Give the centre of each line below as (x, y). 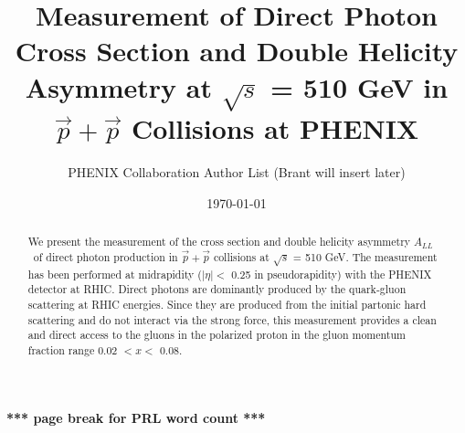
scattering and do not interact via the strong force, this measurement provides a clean (232, 319)
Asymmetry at (118, 86)
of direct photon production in (106, 256)
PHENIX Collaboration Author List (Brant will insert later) (237, 172)
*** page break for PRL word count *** (136, 417)
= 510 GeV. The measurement (365, 256)
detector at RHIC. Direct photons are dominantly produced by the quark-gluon (217, 289)
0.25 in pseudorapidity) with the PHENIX (332, 274)
